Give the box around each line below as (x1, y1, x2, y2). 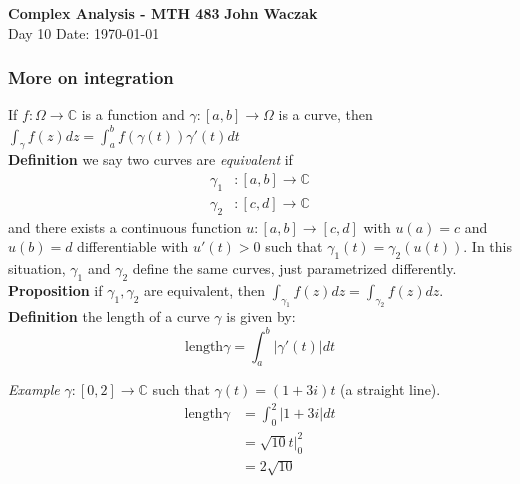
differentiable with (77, 236, 189, 257)
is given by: (226, 306, 296, 327)
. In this (463, 236, 512, 257)
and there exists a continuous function (8, 216, 242, 237)
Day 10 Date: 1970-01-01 (8, 22, 160, 43)
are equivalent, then (143, 279, 265, 300)
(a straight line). (340, 379, 441, 400)
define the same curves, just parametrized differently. (132, 257, 457, 278)
